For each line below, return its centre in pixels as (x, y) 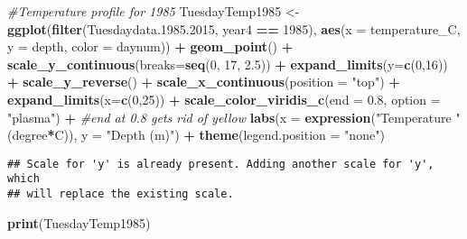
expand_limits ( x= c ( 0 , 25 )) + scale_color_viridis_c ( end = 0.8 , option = (224, 99)
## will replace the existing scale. (121, 194)
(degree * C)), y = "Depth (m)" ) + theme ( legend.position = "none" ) (196, 135)
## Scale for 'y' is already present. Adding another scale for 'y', (221, 164)
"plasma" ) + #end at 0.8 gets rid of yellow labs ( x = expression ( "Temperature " (234, 117)
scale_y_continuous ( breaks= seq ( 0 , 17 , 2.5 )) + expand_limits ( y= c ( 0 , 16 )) (228, 64)
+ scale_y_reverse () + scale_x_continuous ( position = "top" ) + (204, 82)
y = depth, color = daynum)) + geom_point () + (150, 46)
